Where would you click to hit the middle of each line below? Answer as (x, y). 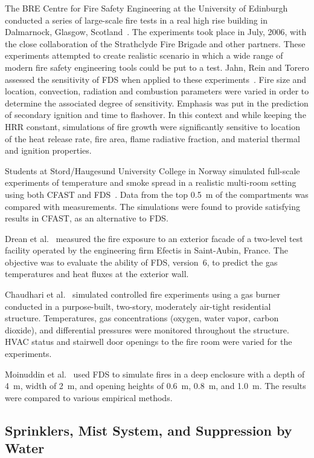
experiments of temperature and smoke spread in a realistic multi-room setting (151, 182)
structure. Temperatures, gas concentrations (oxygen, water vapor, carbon (142, 318)
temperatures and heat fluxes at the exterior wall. (97, 274)
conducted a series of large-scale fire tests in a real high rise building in (136, 20)
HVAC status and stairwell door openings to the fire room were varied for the (149, 342)
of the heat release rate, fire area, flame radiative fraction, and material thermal (152, 138)
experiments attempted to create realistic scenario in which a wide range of (144, 55)
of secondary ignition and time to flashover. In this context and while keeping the (155, 115)
